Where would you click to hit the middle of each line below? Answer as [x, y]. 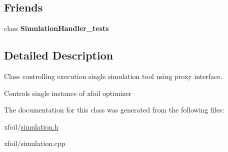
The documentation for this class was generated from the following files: [114, 110]
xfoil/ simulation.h [31, 126]
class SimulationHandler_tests [56, 28]
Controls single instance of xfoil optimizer [68, 93]
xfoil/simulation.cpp [35, 143]
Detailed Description [59, 55]
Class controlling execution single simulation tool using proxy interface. [113, 76]
